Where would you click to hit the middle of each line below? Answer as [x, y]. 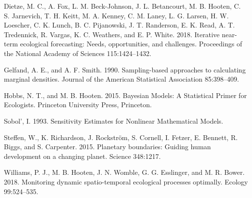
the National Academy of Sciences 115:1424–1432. [78, 53]
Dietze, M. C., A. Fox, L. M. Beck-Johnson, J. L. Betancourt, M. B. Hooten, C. [122, 6]
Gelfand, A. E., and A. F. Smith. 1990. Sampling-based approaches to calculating [125, 69]
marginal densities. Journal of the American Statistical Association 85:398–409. [122, 79]
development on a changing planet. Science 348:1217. [82, 156]
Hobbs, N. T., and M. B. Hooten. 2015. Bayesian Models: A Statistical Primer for [126, 95]
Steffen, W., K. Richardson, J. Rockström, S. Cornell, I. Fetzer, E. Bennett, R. [121, 137]
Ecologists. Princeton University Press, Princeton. [78, 105]
